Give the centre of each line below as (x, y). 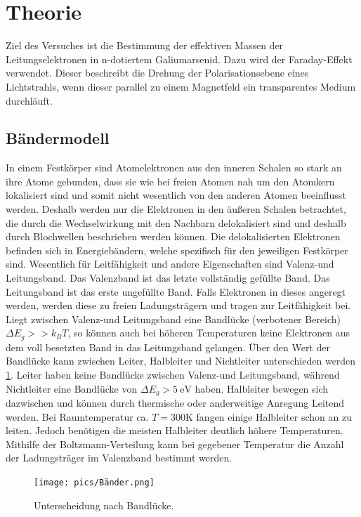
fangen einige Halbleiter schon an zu (274, 416)
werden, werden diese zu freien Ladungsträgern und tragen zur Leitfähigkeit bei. (178, 305)
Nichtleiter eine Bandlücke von (72, 388)
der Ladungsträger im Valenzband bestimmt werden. (119, 458)
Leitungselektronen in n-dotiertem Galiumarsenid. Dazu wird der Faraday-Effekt (179, 59)
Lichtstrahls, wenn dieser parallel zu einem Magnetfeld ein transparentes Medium (181, 86)
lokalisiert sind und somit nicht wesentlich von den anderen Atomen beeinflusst (176, 195)
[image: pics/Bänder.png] (94, 483)
